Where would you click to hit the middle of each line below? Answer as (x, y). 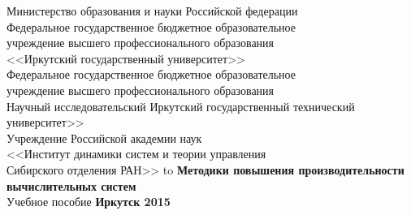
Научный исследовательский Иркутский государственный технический (181, 106)
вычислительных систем (71, 185)
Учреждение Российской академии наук (104, 138)
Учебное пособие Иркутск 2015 (89, 202)
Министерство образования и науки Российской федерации (152, 11)
